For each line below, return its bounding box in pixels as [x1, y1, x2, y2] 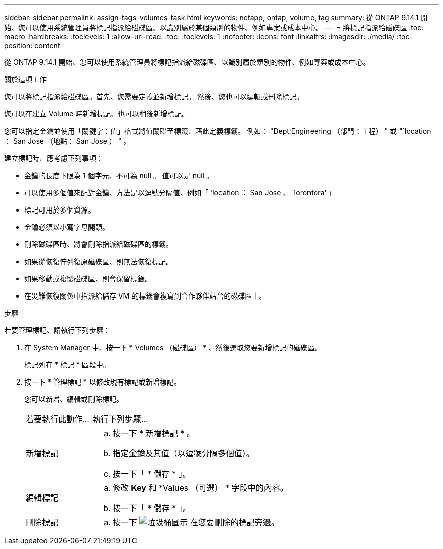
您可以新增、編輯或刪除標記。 [24, 395, 123, 403]
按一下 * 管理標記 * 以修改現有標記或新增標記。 [24, 377, 181, 386]
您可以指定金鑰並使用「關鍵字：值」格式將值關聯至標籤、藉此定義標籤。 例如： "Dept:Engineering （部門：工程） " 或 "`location [4, 126, 431, 135]
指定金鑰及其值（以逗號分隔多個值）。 [112, 448, 254, 458]
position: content [4, 41, 60, 50]
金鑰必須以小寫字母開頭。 [24, 223, 109, 231]
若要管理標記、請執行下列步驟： [4, 326, 110, 334]
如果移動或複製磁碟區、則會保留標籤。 [24, 274, 152, 283]
